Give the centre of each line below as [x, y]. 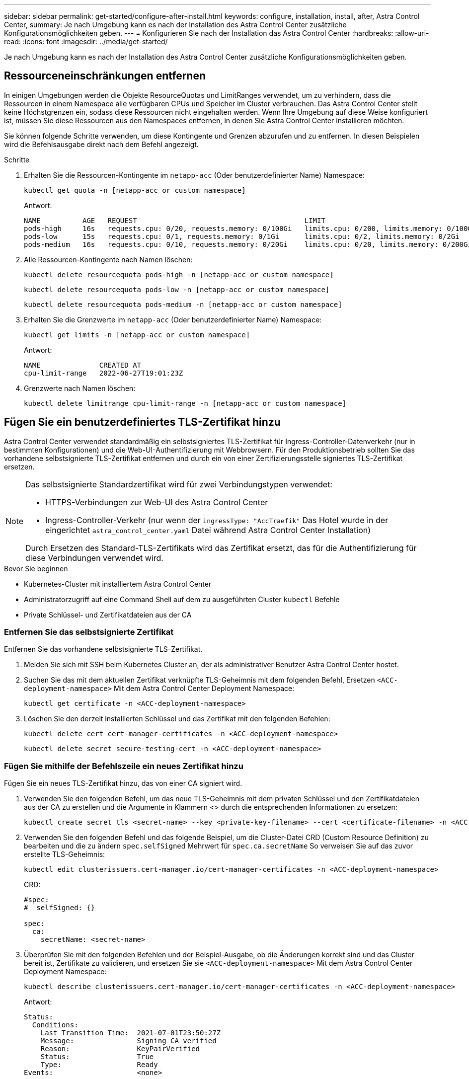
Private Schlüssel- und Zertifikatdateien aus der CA [108, 615]
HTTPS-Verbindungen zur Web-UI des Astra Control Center [157, 502]
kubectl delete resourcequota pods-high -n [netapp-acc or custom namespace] [179, 274]
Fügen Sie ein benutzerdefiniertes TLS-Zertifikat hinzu [142, 422]
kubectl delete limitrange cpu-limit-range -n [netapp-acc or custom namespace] [185, 403]
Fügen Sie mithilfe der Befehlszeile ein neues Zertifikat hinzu [124, 766]
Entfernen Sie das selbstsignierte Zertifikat [89, 632]
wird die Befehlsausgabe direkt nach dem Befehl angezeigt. [101, 144]
